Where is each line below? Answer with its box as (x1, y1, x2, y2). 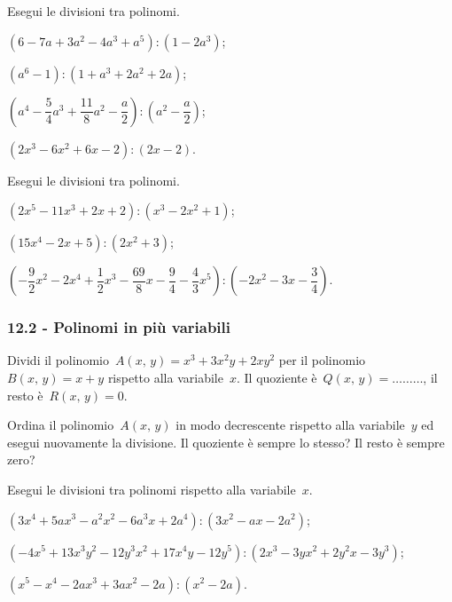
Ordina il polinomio (7, 416, 114, 434)
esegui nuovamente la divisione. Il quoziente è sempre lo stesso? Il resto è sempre (7, 432, 445, 451)
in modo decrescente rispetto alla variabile (175, 416, 405, 434)
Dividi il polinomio (7, 351, 109, 369)
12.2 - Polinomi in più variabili (7, 316, 231, 338)
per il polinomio (278, 351, 366, 369)
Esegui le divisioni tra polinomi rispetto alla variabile (7, 479, 296, 498)
